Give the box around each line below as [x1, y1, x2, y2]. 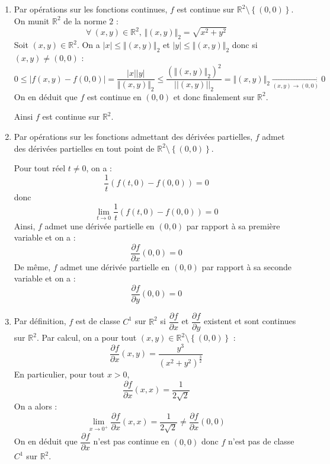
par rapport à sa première [186, 219, 280, 232]
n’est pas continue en [93, 435, 170, 447]
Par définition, [14, 315, 66, 327]
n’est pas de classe [228, 435, 294, 447]
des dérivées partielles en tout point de [14, 142, 155, 154]
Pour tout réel [14, 162, 66, 174]
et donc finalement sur [173, 90, 255, 103]
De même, [14, 260, 51, 273]
